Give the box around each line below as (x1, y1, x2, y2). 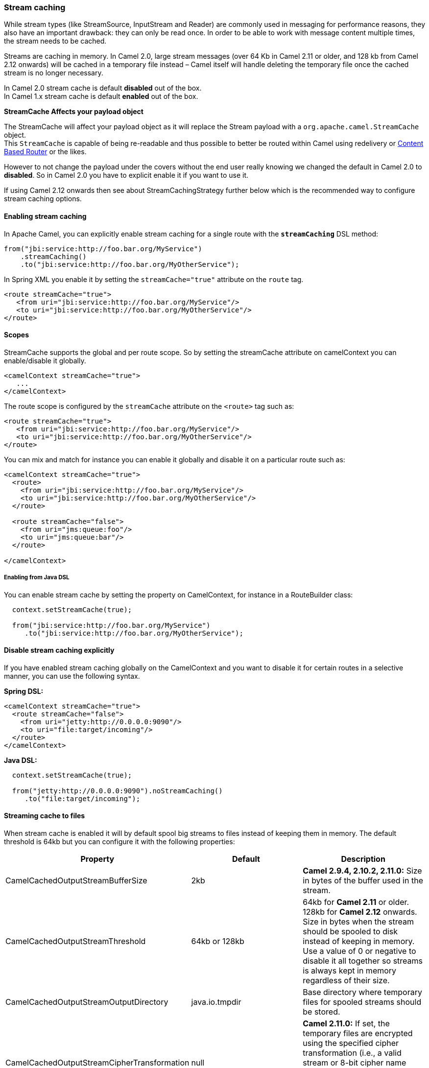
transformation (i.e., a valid (303, 1048, 402, 1058)
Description (341, 854, 385, 864)
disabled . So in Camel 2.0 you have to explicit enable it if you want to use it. (4, 171, 249, 180)
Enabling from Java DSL (4, 574, 70, 581)
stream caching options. (4, 194, 82, 203)
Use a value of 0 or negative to (303, 946, 416, 956)
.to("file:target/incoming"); (24, 794, 141, 803)
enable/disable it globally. (4, 356, 86, 365)
